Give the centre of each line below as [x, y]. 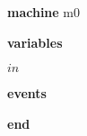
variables [35, 42]
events [27, 93]
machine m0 [44, 12]
